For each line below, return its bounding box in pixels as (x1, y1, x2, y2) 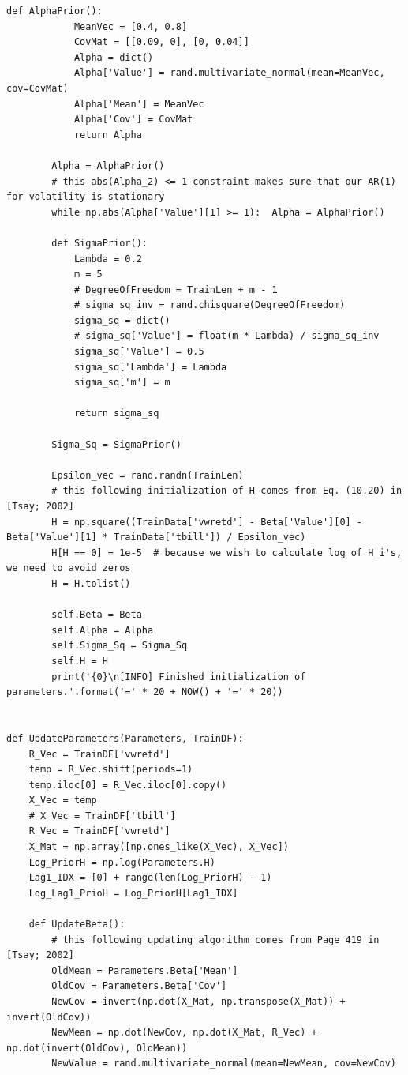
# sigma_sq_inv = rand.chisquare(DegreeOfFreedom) (73, 299, 346, 311)
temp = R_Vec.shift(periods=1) (28, 764, 193, 776)
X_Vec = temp (28, 795, 97, 806)
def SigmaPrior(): (51, 237, 148, 249)
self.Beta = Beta (51, 609, 142, 621)
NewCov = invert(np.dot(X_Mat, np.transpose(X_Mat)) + (51, 996, 346, 1007)
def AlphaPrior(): (6, 6, 103, 17)
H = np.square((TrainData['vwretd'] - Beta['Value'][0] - (51, 516, 363, 528)
